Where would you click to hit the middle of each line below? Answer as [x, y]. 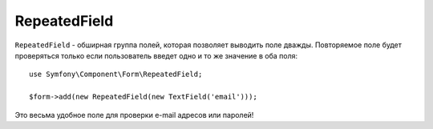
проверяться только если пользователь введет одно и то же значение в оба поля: [156, 55]
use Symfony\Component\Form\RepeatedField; [116, 75]
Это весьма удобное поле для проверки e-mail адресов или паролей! [134, 115]
